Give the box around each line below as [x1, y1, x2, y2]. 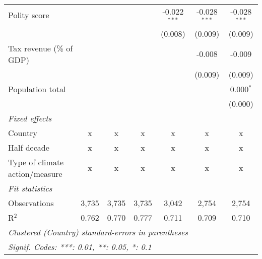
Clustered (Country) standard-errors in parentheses [8, 226, 188, 238]
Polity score [8, 9, 49, 21]
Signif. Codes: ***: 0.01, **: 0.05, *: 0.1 [8, 240, 152, 252]
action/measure [8, 167, 62, 179]
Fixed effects [8, 112, 52, 124]
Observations [8, 197, 54, 209]
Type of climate [8, 156, 64, 168]
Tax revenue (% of [8, 42, 73, 54]
